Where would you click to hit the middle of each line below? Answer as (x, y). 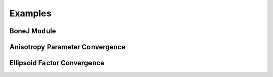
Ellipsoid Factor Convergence (57, 63)
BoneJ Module (33, 31)
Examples (30, 13)
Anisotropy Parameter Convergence (67, 47)
